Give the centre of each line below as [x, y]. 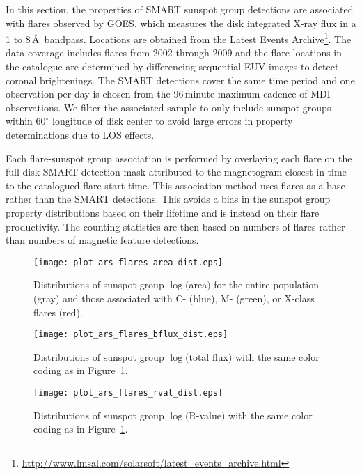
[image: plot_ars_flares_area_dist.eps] [128, 262]
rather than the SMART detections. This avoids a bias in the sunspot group [168, 199]
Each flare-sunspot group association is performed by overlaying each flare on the [179, 158]
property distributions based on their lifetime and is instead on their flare [163, 212]
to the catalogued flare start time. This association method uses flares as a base [175, 185]
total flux [208, 356]
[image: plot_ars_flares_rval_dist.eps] [128, 393]
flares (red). [58, 312]
